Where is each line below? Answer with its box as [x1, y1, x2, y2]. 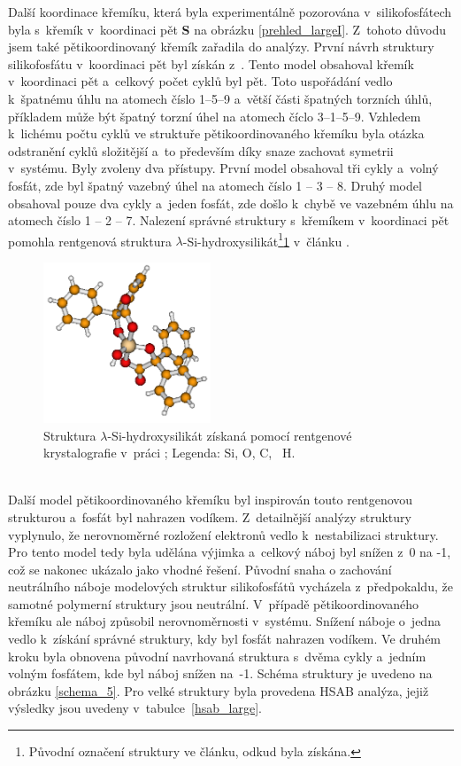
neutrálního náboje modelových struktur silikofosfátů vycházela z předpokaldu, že [8, 577, 453, 596]
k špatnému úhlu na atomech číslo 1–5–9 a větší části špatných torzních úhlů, [8, 89, 433, 107]
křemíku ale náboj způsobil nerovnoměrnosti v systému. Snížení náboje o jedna [8, 612, 441, 630]
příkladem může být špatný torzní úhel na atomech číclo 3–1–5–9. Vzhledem [8, 106, 421, 125]
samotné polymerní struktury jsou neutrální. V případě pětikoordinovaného [8, 594, 419, 613]
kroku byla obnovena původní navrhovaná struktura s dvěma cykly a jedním [8, 646, 426, 665]
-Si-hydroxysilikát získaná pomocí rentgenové [107, 426, 352, 444]
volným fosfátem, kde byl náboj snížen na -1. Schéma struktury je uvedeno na [8, 664, 433, 683]
